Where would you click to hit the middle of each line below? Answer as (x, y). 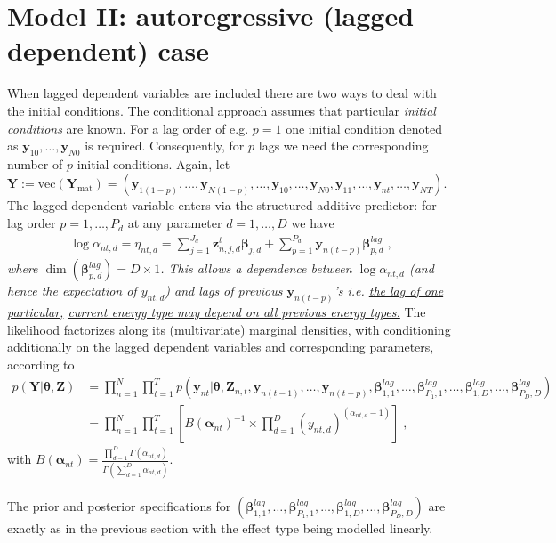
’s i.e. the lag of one (389, 291)
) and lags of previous (224, 291)
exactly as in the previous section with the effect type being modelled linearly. (220, 528)
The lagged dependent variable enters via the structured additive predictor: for (222, 205)
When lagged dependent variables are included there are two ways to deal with (222, 93)
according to (41, 364)
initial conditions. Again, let (153, 163)
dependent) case (108, 50)
